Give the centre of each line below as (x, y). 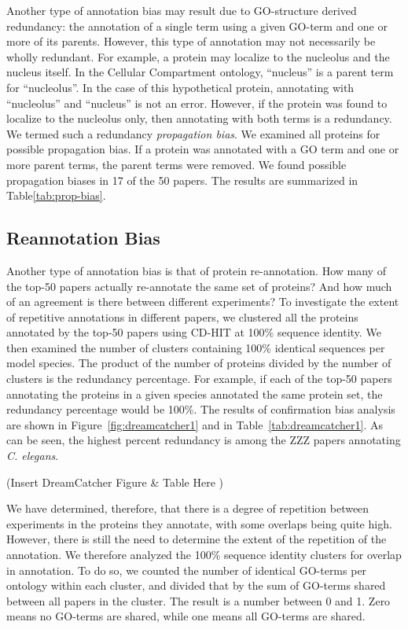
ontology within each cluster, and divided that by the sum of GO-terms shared (196, 585)
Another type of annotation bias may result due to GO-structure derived (182, 10)
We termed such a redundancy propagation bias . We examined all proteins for (193, 133)
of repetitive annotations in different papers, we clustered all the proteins (182, 316)
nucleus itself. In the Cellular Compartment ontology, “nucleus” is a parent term (200, 72)
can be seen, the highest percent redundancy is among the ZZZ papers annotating (204, 440)
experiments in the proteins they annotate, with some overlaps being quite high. (199, 523)
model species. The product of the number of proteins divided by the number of (199, 363)
